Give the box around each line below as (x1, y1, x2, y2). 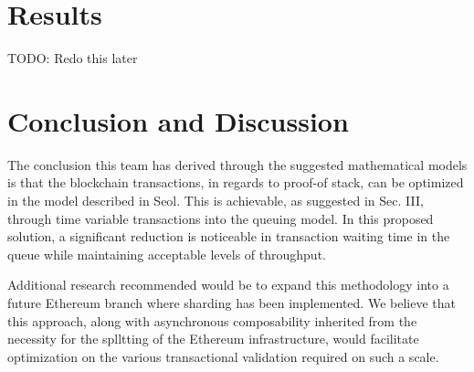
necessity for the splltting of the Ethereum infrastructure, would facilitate (7, 329, 419, 348)
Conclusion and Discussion (7, 101, 349, 139)
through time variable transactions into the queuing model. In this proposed (7, 208, 434, 228)
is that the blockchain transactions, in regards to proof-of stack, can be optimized (7, 173, 464, 192)
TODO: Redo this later (7, 48, 138, 68)
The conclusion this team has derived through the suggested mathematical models (7, 154, 468, 174)
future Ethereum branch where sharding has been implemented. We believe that (7, 293, 456, 312)
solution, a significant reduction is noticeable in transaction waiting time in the (7, 227, 450, 246)
